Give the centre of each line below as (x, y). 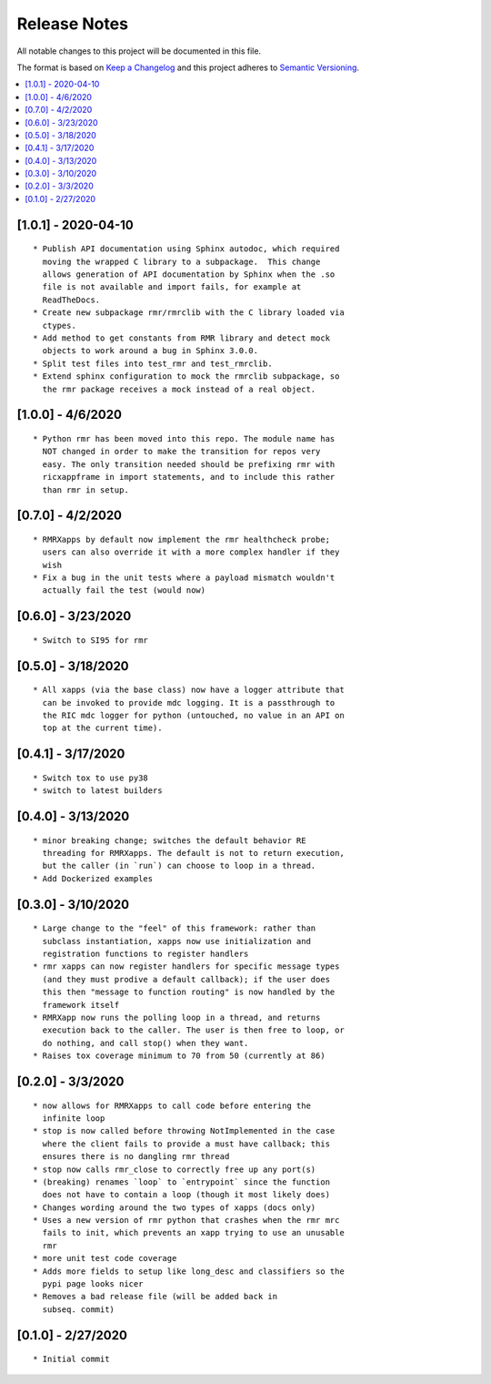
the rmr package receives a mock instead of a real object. (179, 389)
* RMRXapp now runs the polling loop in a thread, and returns (177, 1017)
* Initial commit (71, 1359)
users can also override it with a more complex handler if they (191, 552)
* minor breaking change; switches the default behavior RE (170, 840)
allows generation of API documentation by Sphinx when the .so (189, 275)
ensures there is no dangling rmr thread (136, 1157)
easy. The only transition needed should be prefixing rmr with (189, 464)
